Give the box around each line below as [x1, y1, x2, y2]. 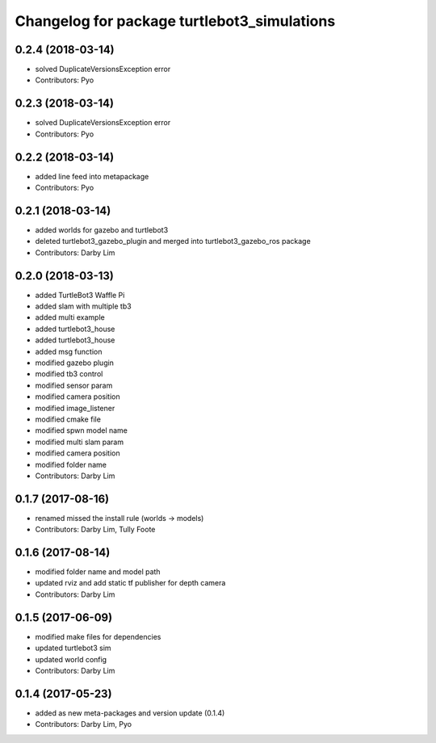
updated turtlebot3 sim [35, 643, 112, 653]
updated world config [35, 654, 107, 664]
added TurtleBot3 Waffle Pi [35, 290, 125, 300]
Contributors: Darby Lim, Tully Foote [35, 525, 156, 535]
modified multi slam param [35, 437, 124, 447]
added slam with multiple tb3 [35, 301, 132, 311]
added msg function [35, 346, 103, 356]
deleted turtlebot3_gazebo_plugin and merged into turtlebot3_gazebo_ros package [35, 237, 311, 246]
